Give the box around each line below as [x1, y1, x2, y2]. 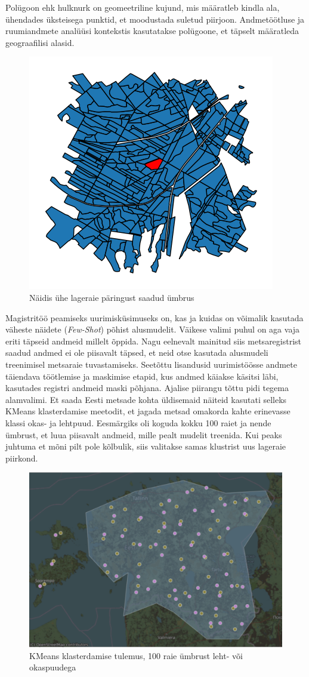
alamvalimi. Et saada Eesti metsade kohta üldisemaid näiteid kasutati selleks [5, 393, 287, 405]
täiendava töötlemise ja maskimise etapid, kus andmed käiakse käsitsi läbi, [5, 370, 279, 382]
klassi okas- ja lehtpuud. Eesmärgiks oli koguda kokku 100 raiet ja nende [5, 416, 271, 429]
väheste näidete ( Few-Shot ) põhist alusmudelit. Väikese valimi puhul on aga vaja [5, 323, 300, 336]
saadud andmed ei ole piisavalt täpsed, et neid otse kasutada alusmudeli [5, 346, 268, 359]
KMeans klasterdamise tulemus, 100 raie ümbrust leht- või [29, 649, 243, 661]
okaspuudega [29, 661, 76, 673]
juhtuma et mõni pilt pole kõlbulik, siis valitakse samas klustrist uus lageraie [5, 440, 286, 453]
